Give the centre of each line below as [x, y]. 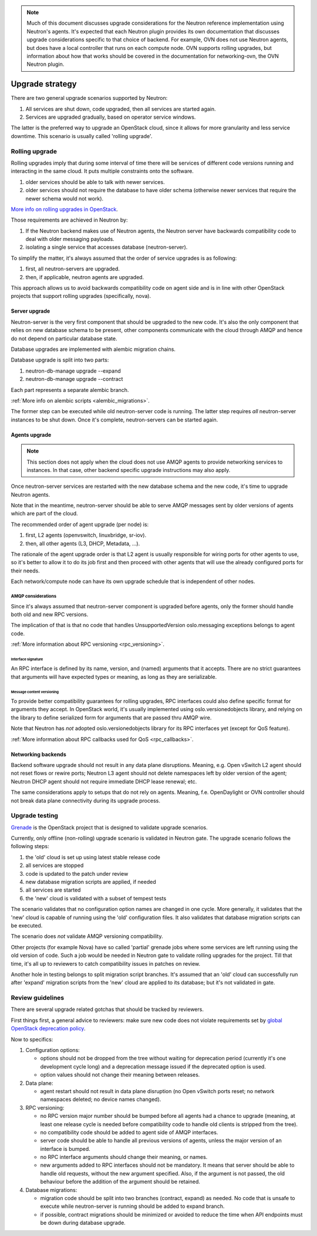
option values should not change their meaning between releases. [120, 1075]
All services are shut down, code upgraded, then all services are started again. [121, 109]
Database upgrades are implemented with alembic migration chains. [93, 349]
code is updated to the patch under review [77, 873]
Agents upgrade [31, 434]
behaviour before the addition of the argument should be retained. [120, 1182]
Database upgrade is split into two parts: [60, 360]
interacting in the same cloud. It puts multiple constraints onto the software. [102, 171]
